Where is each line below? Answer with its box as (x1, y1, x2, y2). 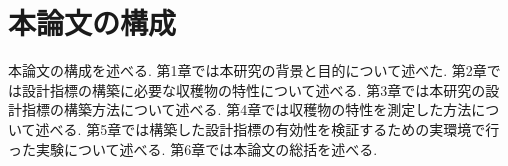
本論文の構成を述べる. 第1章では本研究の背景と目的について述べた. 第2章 (8, 60, 487, 81)
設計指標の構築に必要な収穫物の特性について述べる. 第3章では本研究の (21, 79, 486, 100)
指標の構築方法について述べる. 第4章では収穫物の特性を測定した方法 (21, 99, 472, 120)
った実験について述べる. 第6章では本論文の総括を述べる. (8, 138, 378, 159)
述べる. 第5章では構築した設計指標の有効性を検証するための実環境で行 (35, 118, 500, 139)
